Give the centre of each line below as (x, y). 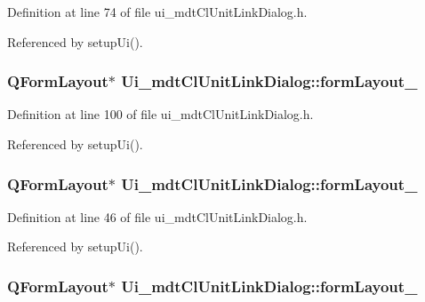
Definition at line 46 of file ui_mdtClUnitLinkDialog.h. (157, 216)
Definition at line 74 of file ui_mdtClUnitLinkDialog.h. (157, 12)
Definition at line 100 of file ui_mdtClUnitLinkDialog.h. (160, 114)
